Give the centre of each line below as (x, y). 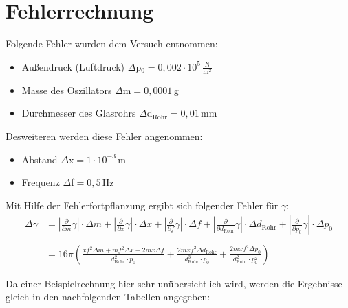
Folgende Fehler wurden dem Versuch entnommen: (112, 44)
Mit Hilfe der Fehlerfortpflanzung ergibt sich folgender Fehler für (142, 205)
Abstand (40, 159)
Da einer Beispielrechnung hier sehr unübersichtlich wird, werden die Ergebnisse (174, 283)
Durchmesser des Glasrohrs (79, 113)
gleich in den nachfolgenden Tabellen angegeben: (108, 297)
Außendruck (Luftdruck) (73, 66)
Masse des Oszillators (67, 90)
